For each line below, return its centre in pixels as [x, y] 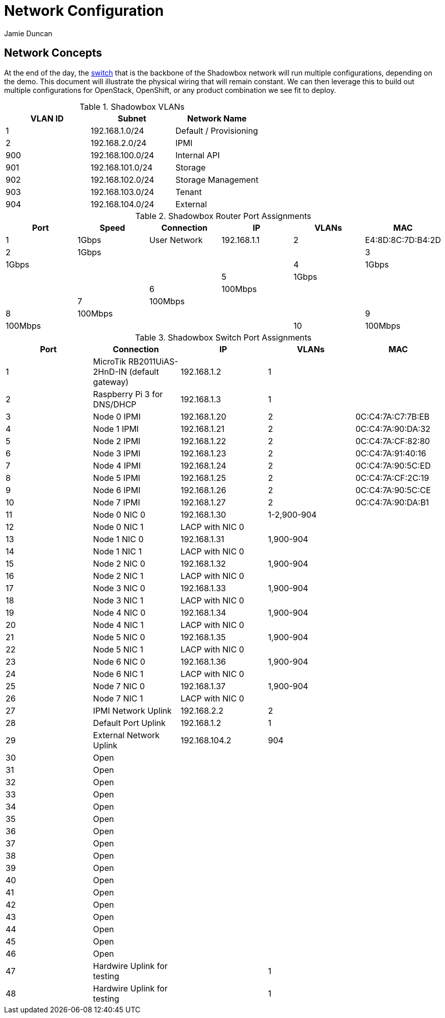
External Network [126, 735]
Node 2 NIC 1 [118, 576]
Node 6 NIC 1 [118, 674]
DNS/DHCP [115, 404]
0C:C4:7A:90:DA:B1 [392, 502]
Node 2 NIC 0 [119, 563]
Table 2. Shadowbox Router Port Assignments [223, 216]
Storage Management [217, 179]
